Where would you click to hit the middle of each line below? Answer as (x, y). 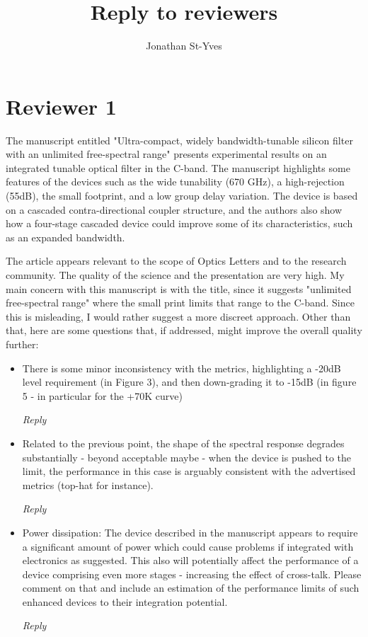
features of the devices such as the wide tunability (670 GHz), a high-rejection (175, 182)
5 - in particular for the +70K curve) (102, 395)
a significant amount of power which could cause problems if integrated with (188, 546)
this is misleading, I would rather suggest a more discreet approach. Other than (178, 316)
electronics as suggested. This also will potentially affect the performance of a (190, 560)
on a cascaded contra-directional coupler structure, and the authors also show (174, 209)
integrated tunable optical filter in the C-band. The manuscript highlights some (178, 167)
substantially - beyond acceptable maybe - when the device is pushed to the (187, 457)
